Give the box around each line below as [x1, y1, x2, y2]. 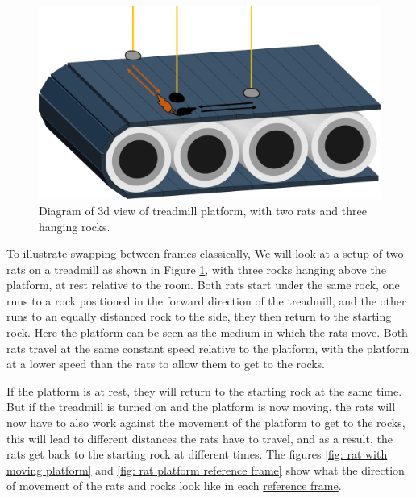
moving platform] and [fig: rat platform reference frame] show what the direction [6, 461, 405, 478]
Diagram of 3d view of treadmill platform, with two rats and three [39, 201, 367, 218]
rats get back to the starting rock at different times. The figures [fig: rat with [6, 446, 388, 463]
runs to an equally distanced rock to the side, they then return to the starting [6, 308, 392, 325]
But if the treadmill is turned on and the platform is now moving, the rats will [6, 398, 396, 415]
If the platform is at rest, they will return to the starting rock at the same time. [6, 382, 402, 399]
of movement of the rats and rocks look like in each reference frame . [6, 477, 342, 494]
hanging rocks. [39, 218, 110, 234]
